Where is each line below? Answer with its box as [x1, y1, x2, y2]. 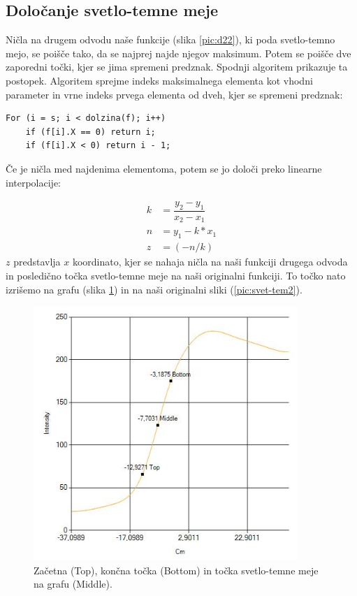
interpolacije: [6, 175, 61, 189]
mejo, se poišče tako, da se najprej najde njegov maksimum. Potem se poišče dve [6, 45, 351, 60]
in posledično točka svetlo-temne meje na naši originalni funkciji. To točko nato [6, 268, 346, 282]
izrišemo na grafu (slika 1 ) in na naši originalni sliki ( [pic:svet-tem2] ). [6, 282, 303, 296]
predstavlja [13, 254, 61, 269]
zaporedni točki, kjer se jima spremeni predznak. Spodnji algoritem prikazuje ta [6, 59, 348, 74]
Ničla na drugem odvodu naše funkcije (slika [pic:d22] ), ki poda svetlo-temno [6, 32, 335, 47]
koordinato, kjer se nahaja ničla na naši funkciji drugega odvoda [72, 254, 348, 269]
